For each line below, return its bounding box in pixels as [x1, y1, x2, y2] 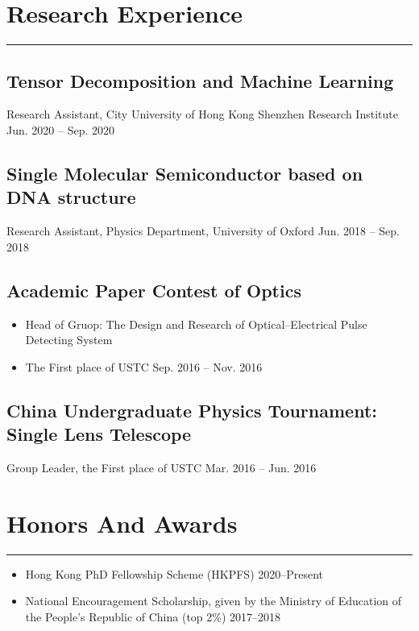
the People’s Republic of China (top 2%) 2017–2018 [25, 608, 281, 625]
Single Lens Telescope [6, 421, 192, 446]
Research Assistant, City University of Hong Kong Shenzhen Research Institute [6, 106, 398, 122]
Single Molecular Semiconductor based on [6, 160, 363, 185]
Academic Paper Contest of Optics [6, 277, 301, 302]
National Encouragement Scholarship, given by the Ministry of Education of [25, 592, 402, 609]
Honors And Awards [6, 506, 238, 539]
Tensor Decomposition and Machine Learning [6, 68, 394, 93]
